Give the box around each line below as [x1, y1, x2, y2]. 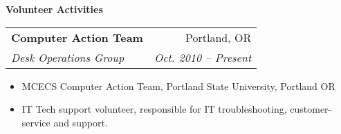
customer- [290, 102, 332, 116]
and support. [53, 115, 108, 129]
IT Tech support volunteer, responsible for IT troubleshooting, [21, 102, 287, 116]
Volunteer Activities [6, 2, 103, 16]
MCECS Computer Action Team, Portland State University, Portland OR [21, 78, 335, 93]
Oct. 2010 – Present [154, 49, 252, 65]
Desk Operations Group [11, 49, 125, 65]
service [21, 115, 50, 129]
